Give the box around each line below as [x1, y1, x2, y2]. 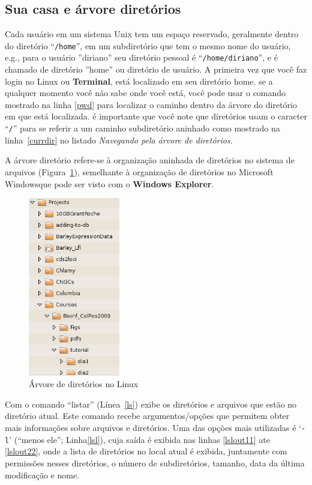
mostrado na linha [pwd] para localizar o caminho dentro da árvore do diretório [5, 98, 297, 110]
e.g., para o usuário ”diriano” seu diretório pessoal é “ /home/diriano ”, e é [5, 51, 278, 64]
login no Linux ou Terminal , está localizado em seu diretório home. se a [5, 74, 273, 87]
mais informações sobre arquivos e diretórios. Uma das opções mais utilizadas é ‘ [5, 421, 301, 434]
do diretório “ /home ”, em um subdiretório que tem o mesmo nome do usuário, [5, 39, 291, 52]
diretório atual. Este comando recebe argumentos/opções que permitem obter [5, 409, 290, 422]
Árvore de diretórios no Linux [29, 378, 139, 390]
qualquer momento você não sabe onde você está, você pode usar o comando [5, 86, 286, 99]
